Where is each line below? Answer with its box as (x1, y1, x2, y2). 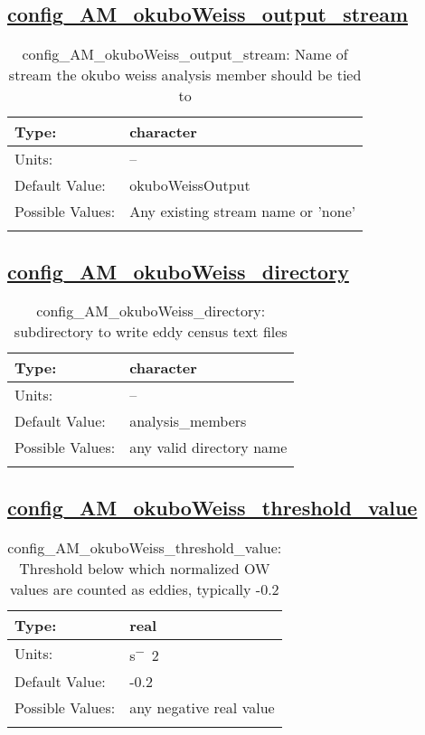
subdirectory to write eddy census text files (14, 321, 288, 343)
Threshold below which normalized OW (19, 557, 270, 579)
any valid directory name (129, 437, 288, 458)
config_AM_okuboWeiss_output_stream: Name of (22, 43, 348, 65)
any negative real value (129, 696, 275, 718)
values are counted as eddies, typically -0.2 (10, 578, 279, 599)
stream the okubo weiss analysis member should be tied (8, 64, 362, 86)
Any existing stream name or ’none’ (129, 201, 356, 222)
